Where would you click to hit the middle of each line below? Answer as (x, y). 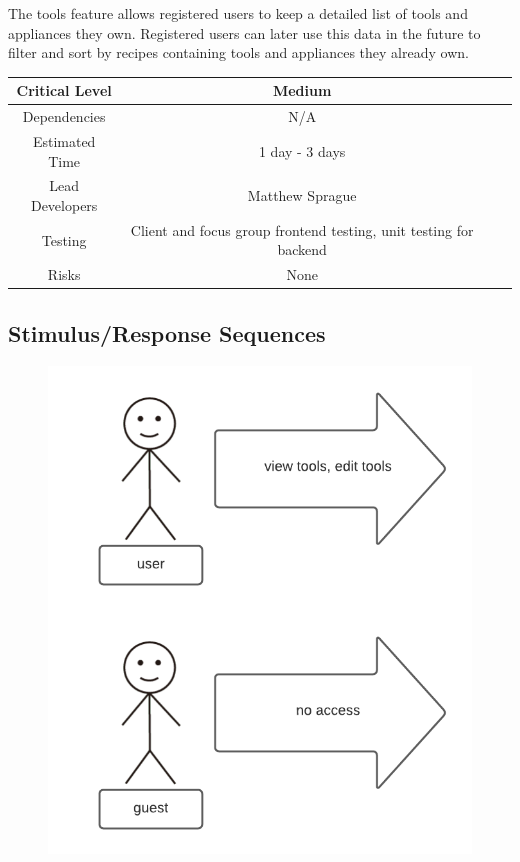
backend (302, 249)
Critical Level (64, 90)
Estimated (64, 140)
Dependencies (64, 116)
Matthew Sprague (302, 195)
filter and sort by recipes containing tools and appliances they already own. (238, 52)
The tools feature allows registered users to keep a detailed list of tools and (238, 13)
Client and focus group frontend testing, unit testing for (302, 229)
